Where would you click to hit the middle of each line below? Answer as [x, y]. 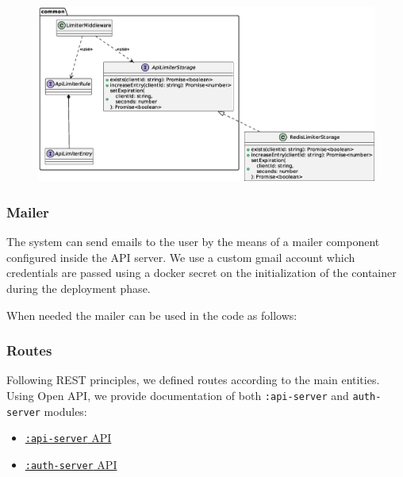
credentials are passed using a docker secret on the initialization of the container [201, 273]
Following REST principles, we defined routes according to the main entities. [193, 380]
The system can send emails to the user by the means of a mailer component [193, 242]
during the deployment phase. [79, 289]
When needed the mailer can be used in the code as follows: [152, 315]
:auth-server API [71, 465]
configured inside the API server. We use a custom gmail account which [181, 257]
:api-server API [68, 438]
